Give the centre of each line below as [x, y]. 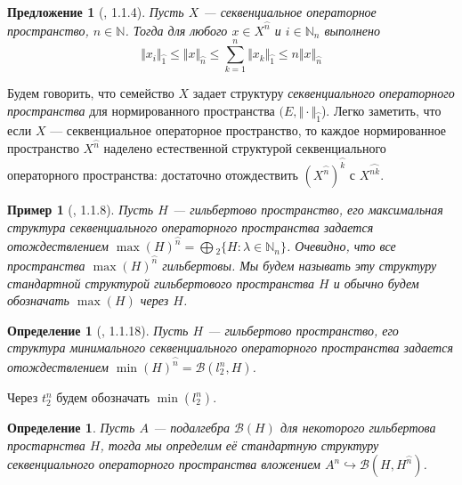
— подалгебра [191, 428]
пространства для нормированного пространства [141, 110]
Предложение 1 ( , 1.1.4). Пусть [96, 12]
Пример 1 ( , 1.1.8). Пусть [81, 210]
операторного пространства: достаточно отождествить [153, 175]
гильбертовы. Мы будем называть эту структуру [300, 265]
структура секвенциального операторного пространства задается [190, 226]
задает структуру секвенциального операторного [324, 93]
